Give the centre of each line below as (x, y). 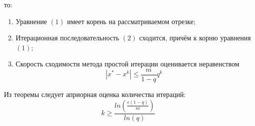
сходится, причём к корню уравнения (195, 38)
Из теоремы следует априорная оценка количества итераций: (95, 94)
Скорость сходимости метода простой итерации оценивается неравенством (127, 64)
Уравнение (31, 21)
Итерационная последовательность (67, 38)
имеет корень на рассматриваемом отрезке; (131, 21)
